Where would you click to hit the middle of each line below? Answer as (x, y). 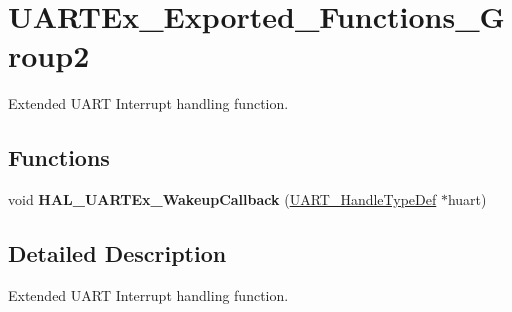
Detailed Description (117, 253)
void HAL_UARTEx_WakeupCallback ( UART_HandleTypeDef (222, 199)
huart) (467, 199)
